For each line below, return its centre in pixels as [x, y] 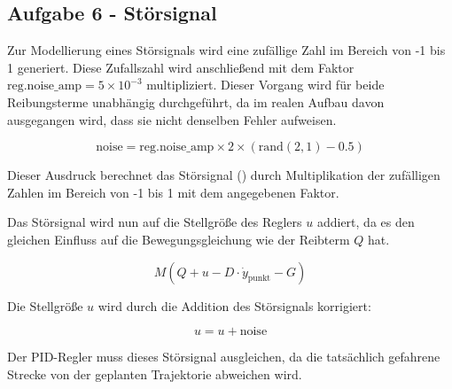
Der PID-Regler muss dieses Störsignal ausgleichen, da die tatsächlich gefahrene [224, 357]
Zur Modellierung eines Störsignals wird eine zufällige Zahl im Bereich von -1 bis [226, 50]
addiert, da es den [366, 222]
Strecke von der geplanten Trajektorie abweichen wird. [155, 373]
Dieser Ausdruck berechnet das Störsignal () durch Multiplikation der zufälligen [224, 175]
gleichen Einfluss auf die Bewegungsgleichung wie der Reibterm [179, 239]
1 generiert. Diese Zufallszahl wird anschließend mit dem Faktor [181, 67]
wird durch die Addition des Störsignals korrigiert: [234, 305]
